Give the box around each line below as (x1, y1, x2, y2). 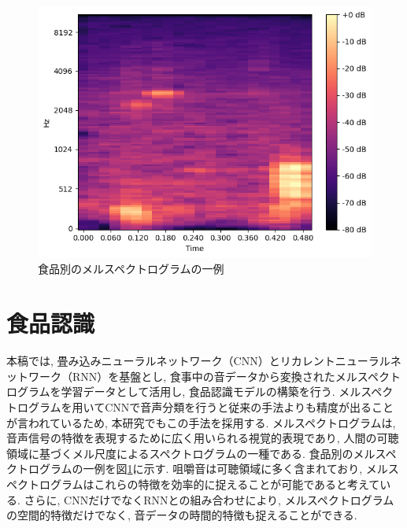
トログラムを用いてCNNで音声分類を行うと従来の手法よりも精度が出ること (6, 398, 394, 415)
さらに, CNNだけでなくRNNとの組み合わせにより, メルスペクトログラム (24, 491, 394, 508)
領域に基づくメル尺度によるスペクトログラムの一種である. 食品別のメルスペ (6, 445, 397, 461)
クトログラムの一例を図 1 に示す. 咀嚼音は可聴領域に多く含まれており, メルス (6, 460, 399, 477)
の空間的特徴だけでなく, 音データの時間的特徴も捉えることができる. (6, 507, 357, 523)
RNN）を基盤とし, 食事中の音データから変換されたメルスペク (72, 367, 390, 384)
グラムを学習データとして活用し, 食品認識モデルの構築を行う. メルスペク (17, 383, 394, 400)
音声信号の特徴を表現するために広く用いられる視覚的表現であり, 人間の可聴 (6, 430, 399, 446)
